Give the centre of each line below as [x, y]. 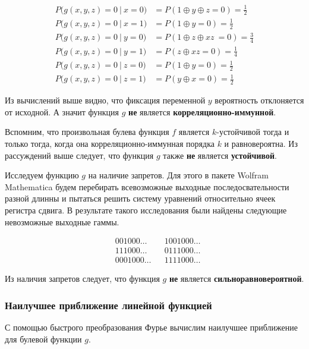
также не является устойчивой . [220, 155]
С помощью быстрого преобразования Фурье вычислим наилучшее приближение [151, 327]
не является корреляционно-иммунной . [202, 111]
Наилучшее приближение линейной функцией [108, 305]
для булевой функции [43, 339]
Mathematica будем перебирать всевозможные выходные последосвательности [147, 186]
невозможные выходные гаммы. [62, 221]
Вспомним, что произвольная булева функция [87, 132]
